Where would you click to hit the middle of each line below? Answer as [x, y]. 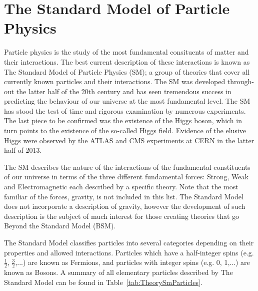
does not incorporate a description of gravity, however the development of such [125, 206]
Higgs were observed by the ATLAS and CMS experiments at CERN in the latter [129, 140]
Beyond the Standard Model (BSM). [60, 226]
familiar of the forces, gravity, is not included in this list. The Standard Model [124, 196]
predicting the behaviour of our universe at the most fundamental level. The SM [127, 101]
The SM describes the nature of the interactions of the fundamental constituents [127, 167]
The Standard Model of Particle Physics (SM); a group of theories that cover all [127, 71]
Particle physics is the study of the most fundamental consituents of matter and [126, 52]
